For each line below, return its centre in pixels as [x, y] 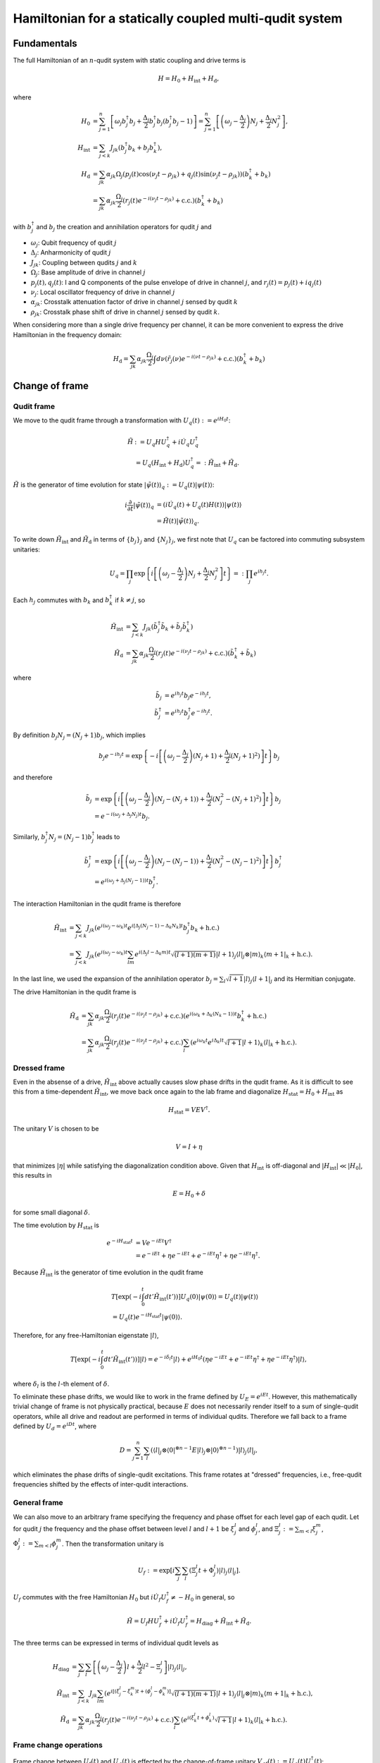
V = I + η [189, 1147]
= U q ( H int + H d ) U [163, 464]
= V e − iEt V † [153, 1242]
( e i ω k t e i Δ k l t [207, 1042]
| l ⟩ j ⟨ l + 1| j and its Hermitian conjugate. [299, 979]
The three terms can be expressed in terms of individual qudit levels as [116, 1642]
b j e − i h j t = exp [121, 756]
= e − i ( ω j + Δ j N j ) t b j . [122, 816]
